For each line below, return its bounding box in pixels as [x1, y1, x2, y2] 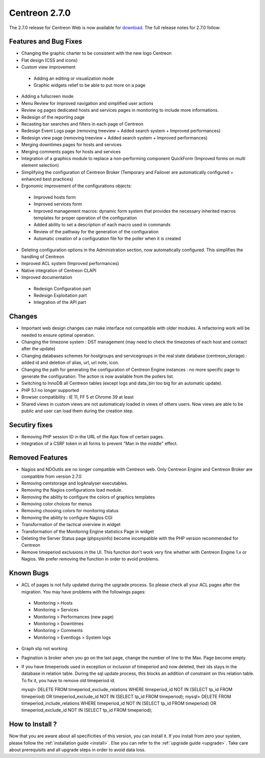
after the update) [21, 346, 56, 352]
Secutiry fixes [9, 421, 53, 429]
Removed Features [9, 454, 68, 462]
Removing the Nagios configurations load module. [21, 487, 123, 493]
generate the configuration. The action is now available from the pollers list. [21, 373, 174, 379]
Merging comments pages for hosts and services [21, 148, 121, 155]
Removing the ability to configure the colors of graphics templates [21, 494, 155, 500]
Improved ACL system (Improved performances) [21, 261, 119, 266]
